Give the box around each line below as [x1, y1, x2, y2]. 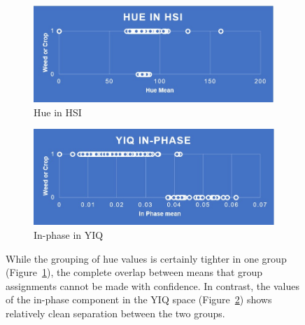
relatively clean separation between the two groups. [6, 306, 225, 321]
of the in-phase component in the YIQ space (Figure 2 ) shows [6, 292, 272, 307]
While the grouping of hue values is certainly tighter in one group [6, 251, 287, 265]
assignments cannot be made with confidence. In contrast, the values [6, 278, 299, 293]
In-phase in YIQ [34, 228, 104, 242]
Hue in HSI [34, 104, 82, 119]
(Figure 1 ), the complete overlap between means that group [6, 265, 263, 279]
